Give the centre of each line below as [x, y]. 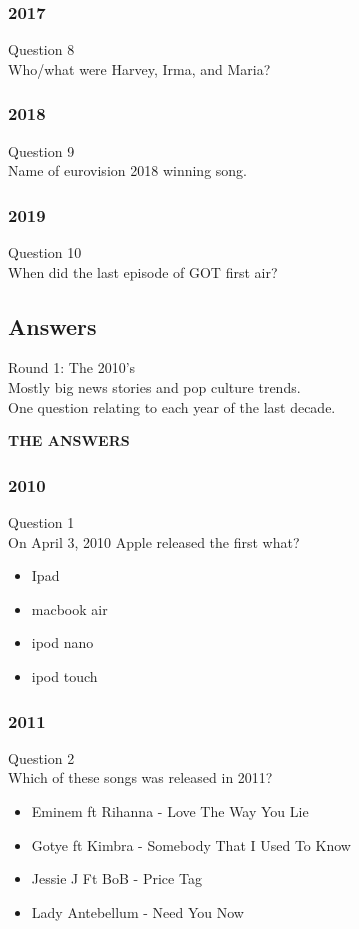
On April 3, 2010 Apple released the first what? [154, 541]
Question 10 [45, 252]
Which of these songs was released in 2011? [140, 777]
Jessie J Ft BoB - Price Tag [116, 878]
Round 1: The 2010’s [72, 367]
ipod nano [62, 642]
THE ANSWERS [69, 440]
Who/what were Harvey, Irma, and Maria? [139, 68]
